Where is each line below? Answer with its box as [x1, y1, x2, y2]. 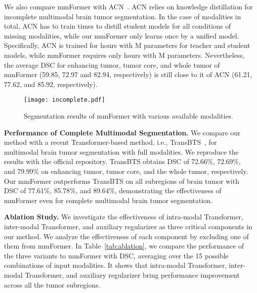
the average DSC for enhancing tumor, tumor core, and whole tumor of [4, 59, 220, 70]
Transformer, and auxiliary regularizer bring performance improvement [25, 269, 240, 280]
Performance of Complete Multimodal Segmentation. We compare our [4, 127, 241, 137]
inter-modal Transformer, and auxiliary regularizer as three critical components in [4, 221, 253, 231]
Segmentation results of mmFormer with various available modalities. [24, 111, 233, 121]
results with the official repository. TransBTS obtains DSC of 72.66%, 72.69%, [4, 156, 241, 167]
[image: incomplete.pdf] [24, 96, 105, 104]
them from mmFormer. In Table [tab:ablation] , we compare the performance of [4, 241, 244, 251]
